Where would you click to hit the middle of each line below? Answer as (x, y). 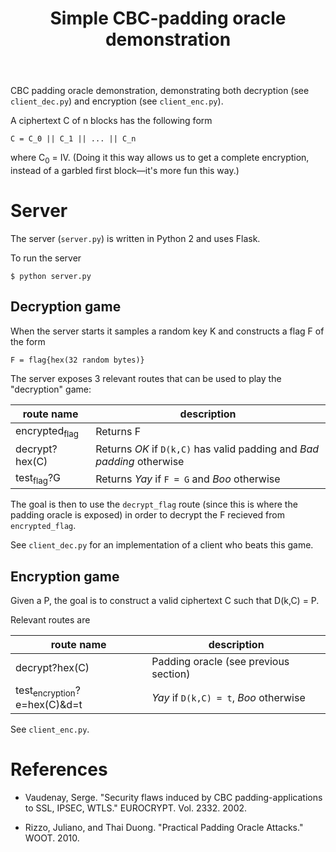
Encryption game (65, 576)
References (59, 769)
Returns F (118, 432)
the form (28, 341)
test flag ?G (38, 478)
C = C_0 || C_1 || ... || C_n (73, 139)
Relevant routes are (50, 619)
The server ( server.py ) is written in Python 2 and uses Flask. (135, 238)
